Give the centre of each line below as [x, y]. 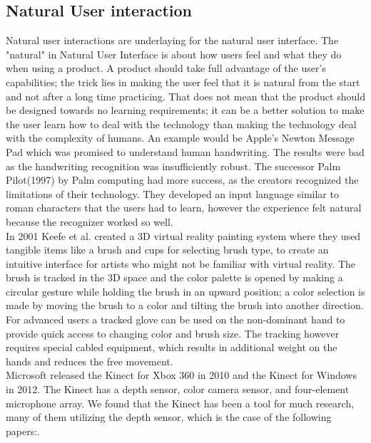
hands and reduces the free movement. [90, 361]
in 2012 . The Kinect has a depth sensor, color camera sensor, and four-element [178, 389]
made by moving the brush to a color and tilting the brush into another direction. [185, 305]
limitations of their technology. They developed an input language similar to [172, 193]
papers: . [23, 431]
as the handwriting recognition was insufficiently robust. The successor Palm [173, 166]
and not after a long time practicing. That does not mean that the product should [185, 96]
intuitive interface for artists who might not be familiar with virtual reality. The [181, 263]
